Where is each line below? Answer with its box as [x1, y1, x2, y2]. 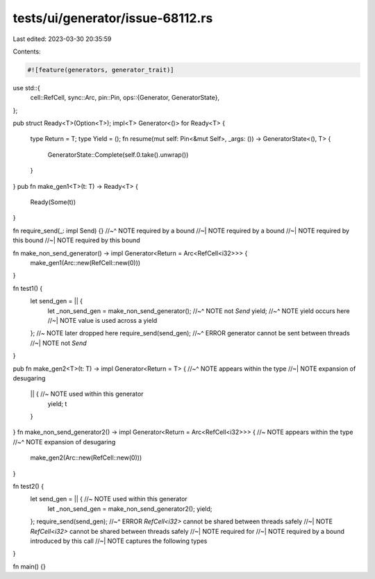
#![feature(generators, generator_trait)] [27, 66, 174, 74]
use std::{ [12, 83, 41, 92]
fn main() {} [12, 562, 47, 571]
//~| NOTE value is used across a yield [47, 316, 158, 324]
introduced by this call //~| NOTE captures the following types [30, 537, 208, 545]
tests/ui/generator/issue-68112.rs [12, 10, 213, 26]
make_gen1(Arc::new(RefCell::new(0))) [30, 258, 141, 267]
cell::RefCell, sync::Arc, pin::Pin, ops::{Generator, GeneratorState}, [30, 94, 220, 102]
